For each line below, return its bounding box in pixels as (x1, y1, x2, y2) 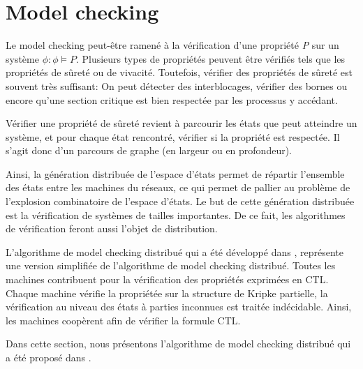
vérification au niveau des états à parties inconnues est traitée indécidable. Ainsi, (6, 299, 352, 314)
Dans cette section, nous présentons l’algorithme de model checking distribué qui (6, 336, 351, 351)
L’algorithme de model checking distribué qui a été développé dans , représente (6, 244, 343, 259)
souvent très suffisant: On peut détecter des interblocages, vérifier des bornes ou (6, 78, 348, 93)
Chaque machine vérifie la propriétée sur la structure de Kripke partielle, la (6, 285, 328, 300)
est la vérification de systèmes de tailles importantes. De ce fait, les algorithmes (6, 207, 346, 222)
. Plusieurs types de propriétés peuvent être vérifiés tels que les (75, 51, 346, 66)
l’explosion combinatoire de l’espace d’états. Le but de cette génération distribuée (6, 194, 355, 209)
